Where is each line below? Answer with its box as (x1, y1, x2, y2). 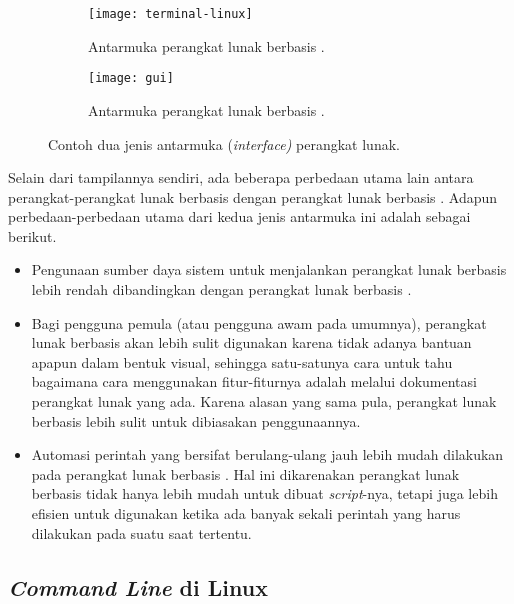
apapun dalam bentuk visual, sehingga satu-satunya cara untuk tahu (31, 351, 453, 372)
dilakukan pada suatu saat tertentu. (31, 522, 252, 543)
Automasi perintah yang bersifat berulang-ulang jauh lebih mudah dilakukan (31, 444, 504, 465)
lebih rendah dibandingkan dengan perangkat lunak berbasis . (31, 279, 412, 300)
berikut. (8, 225, 57, 246)
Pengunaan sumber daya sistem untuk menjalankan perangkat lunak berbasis (31, 259, 507, 280)
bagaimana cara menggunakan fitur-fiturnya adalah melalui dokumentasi (31, 371, 477, 392)
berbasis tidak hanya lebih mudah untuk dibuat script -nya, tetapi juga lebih (31, 483, 498, 504)
